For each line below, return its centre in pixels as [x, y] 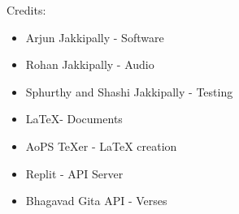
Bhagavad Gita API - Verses [96, 201]
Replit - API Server [74, 173]
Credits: [26, 10]
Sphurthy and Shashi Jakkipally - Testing [129, 91]
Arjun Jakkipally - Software [95, 37]
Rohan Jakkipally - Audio [90, 64]
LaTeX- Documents [74, 119]
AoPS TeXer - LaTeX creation [101, 146]
